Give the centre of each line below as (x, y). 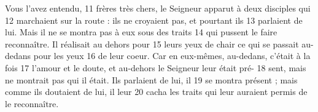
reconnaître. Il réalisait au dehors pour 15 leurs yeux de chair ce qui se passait (152, 44)
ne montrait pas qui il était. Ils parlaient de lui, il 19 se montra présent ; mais (151, 79)
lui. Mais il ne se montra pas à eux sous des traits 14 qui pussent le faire (141, 32)
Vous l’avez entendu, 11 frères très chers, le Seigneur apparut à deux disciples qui (158, 8)
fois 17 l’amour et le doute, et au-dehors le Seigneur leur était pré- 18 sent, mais (156, 67)
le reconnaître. (32, 103)
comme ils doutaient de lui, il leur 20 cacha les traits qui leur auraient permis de (156, 92)
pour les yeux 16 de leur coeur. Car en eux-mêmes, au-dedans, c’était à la (172, 56)
